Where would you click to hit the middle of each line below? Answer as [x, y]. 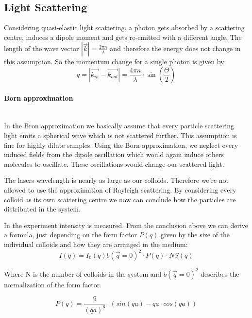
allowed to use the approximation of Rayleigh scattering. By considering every [120, 189]
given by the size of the [195, 235]
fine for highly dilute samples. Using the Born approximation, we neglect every [121, 145]
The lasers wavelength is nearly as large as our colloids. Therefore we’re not [117, 180]
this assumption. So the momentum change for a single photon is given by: [115, 62]
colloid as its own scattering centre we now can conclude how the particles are [120, 199]
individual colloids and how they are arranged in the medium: [96, 244]
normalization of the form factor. [53, 284]
